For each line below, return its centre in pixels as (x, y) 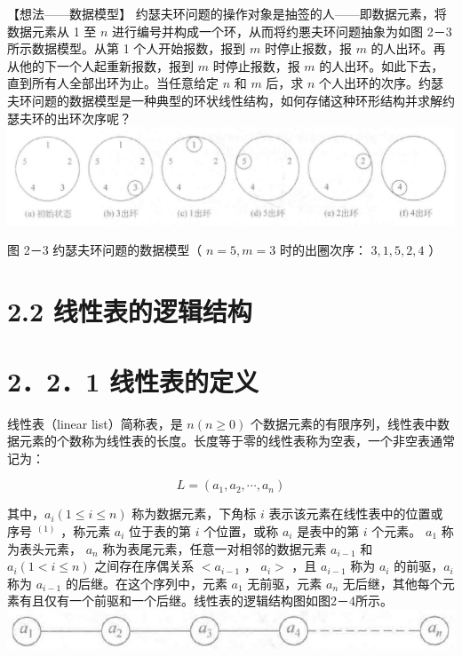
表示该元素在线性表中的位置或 (356, 514)
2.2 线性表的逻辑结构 (130, 311)
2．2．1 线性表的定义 (133, 380)
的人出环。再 (408, 48)
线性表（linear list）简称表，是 (95, 423)
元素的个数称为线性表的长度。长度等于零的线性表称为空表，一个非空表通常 (237, 441)
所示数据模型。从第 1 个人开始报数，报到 (127, 48)
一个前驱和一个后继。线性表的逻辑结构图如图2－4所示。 (231, 601)
